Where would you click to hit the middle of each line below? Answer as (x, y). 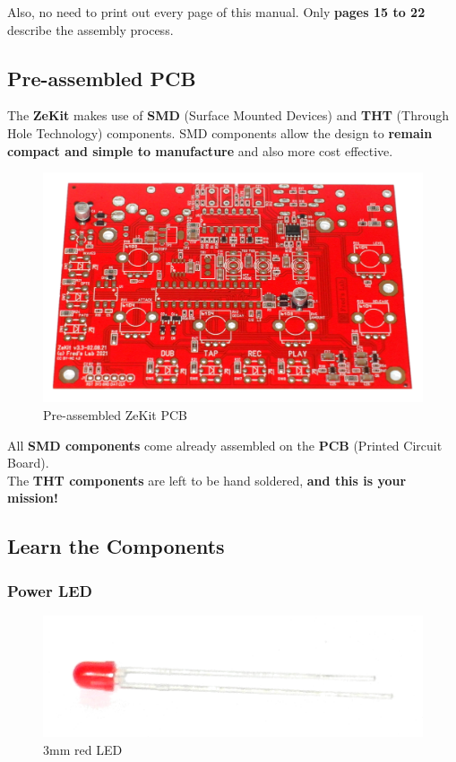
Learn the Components (116, 546)
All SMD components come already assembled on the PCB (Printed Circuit (225, 445)
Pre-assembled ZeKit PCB (115, 415)
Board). (28, 463)
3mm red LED (83, 749)
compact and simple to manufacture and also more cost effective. (200, 150)
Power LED (50, 590)
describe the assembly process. (90, 29)
